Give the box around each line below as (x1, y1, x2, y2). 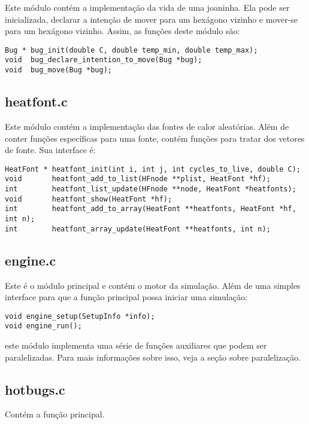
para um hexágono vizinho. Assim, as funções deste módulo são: (5, 25, 240, 37)
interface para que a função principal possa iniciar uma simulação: (5, 291, 247, 303)
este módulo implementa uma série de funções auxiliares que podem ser (5, 339, 267, 352)
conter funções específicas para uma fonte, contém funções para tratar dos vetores (5, 132, 305, 144)
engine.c (5, 251, 56, 269)
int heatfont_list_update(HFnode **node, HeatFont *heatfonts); (5, 185, 296, 194)
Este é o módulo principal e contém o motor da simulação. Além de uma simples (5, 279, 301, 291)
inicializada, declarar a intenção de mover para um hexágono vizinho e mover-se (5, 13, 298, 25)
